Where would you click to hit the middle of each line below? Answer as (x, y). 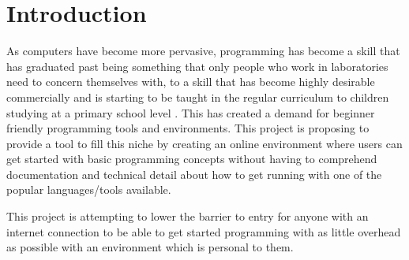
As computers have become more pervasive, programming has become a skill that (203, 51)
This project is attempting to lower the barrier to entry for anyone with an (188, 216)
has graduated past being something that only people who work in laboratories (197, 66)
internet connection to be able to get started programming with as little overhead (204, 231)
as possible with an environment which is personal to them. (150, 247)
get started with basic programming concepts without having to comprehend (192, 159)
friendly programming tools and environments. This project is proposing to (188, 128)
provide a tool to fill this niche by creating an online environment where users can (204, 143)
